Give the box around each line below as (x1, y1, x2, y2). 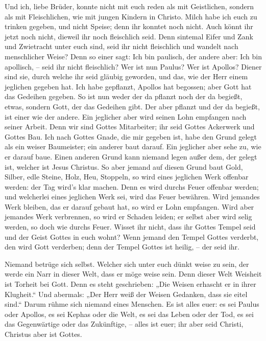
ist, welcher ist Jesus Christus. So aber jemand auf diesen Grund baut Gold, (5, 161, 243, 172)
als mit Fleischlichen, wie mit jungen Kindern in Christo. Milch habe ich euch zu (5, 11, 257, 21)
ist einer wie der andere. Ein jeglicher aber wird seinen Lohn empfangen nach (5, 111, 247, 122)
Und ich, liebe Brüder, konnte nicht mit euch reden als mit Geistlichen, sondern (5, 1, 254, 11)
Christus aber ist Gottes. (5, 329, 82, 339)
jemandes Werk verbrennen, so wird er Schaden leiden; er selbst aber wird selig (5, 211, 252, 222)
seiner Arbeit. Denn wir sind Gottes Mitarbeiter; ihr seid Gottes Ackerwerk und (5, 121, 255, 132)
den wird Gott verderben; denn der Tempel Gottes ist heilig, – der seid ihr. (5, 241, 239, 252)
